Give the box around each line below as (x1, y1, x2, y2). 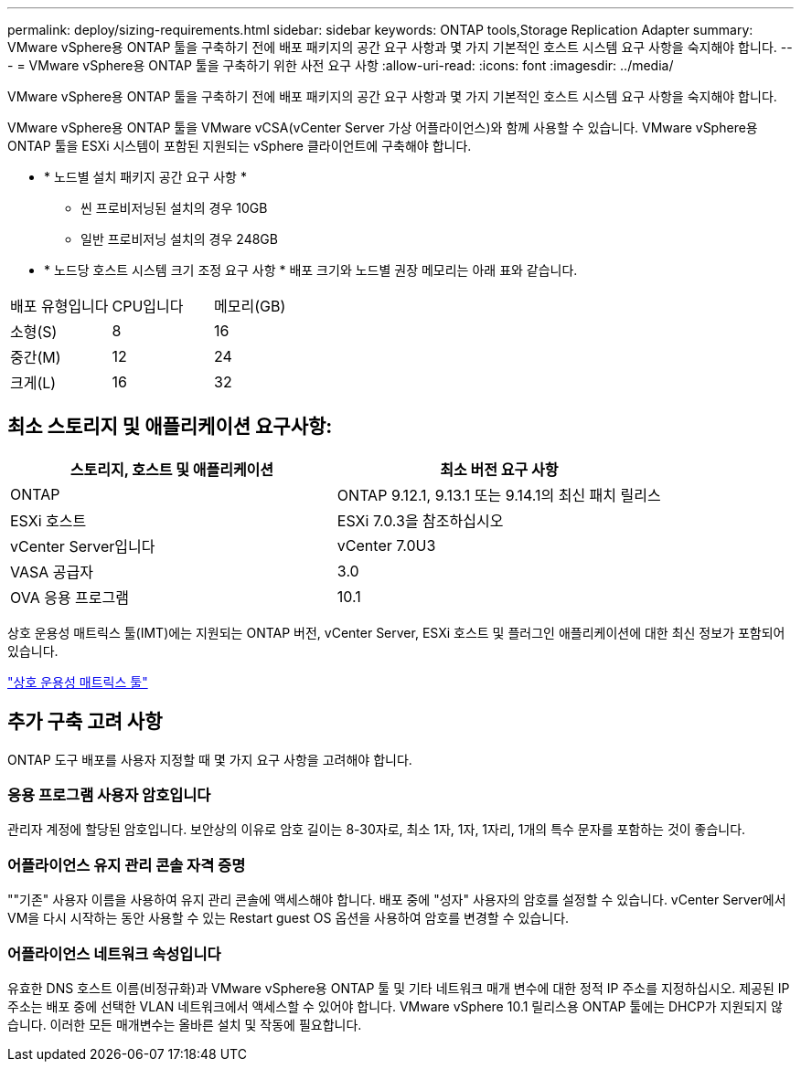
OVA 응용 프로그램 (10, 587, 129, 607)
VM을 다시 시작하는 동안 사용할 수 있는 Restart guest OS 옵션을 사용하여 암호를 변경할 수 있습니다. (7, 910, 570, 926)
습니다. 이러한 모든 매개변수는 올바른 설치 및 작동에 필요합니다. (7, 1016, 362, 1032)
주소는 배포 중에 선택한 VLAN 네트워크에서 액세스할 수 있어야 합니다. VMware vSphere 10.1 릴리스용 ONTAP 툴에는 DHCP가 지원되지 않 (7, 998, 783, 1014)
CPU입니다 (112, 297, 184, 315)
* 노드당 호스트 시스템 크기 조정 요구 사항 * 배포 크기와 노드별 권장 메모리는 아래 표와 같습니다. (44, 262, 578, 278)
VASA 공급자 (10, 562, 93, 581)
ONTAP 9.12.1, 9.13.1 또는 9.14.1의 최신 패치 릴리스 (336, 485, 661, 504)
